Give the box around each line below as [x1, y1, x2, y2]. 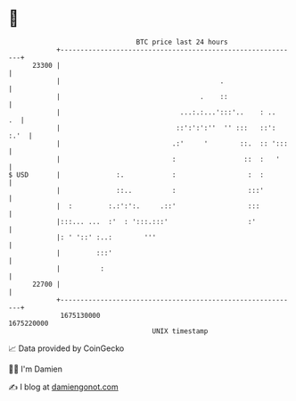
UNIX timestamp [152, 326, 209, 336]
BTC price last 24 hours [136, 38, 228, 46]
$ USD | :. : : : [8, 170, 265, 180]
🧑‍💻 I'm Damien [8, 363, 63, 374]
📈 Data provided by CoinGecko [8, 343, 125, 354]
